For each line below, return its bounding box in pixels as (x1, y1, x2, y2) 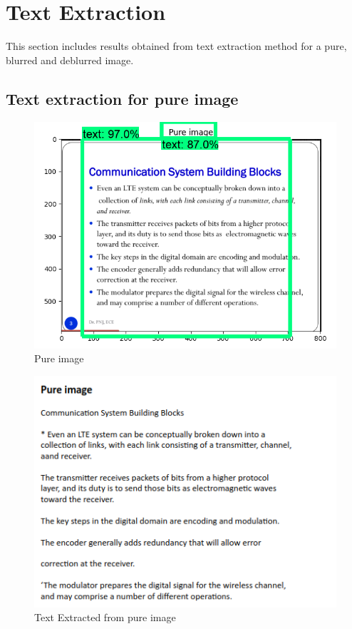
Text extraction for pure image (6, 87, 239, 109)
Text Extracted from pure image (34, 610, 176, 625)
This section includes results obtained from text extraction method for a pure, (6, 39, 347, 53)
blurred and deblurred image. (6, 52, 134, 67)
